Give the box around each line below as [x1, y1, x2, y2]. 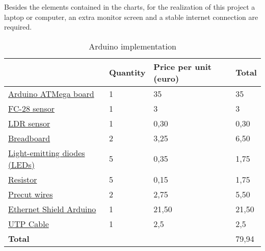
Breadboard [8, 132, 50, 144]
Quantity [109, 66, 146, 79]
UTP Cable [8, 217, 49, 230]
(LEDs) [8, 158, 35, 170]
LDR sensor [8, 117, 50, 129]
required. [4, 21, 32, 32]
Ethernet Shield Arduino [8, 203, 96, 215]
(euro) [153, 72, 179, 84]
